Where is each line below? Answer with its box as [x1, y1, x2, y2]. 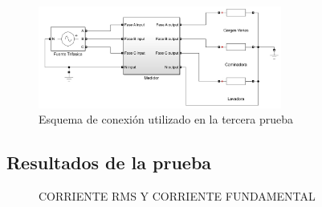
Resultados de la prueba [6, 150, 212, 175]
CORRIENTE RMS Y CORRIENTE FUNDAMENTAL [39, 188, 316, 205]
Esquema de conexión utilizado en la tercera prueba [39, 111, 293, 128]
